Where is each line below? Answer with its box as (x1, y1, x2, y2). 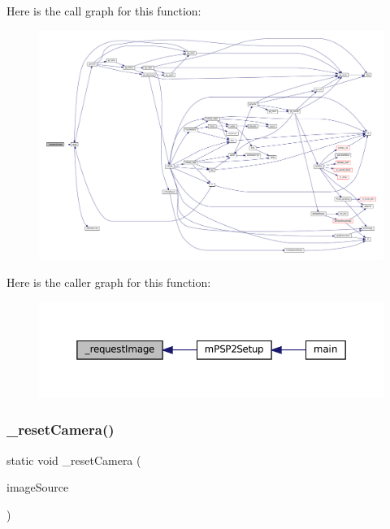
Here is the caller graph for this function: (6, 274, 211, 291)
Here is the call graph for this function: (6, 2, 201, 19)
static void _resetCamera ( (6, 451, 141, 468)
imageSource (6, 479, 69, 496)
